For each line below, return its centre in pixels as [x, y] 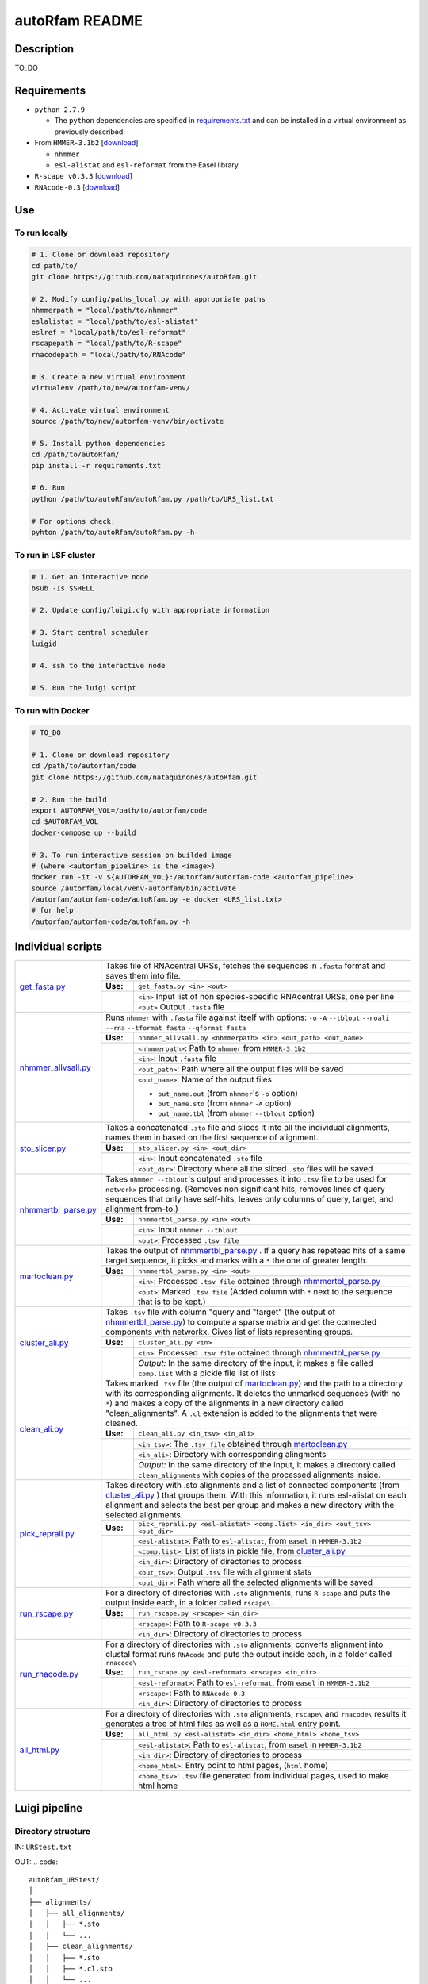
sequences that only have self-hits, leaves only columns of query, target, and [250, 1199]
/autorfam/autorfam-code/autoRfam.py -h [111, 921]
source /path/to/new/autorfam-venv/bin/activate [128, 421]
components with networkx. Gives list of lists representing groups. [229, 1332]
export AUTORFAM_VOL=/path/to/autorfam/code [119, 810]
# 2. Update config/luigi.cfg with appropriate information [151, 610]
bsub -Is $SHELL [63, 588]
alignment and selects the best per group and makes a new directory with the [250, 1505]
